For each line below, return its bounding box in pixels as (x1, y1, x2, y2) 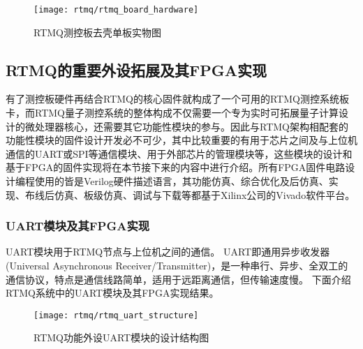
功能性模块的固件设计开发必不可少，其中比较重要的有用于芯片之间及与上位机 (6, 133, 357, 147)
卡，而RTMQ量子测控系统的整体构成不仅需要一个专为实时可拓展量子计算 (6, 105, 339, 120)
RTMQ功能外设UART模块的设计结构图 (34, 330, 209, 345)
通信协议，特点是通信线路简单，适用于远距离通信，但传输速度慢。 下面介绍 (6, 272, 351, 286)
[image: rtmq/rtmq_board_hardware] (34, 5, 199, 15)
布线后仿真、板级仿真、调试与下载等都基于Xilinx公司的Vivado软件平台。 (24, 187, 355, 202)
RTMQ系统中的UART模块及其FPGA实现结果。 (6, 285, 219, 300)
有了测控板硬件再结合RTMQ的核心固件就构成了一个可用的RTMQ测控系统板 (6, 91, 349, 106)
